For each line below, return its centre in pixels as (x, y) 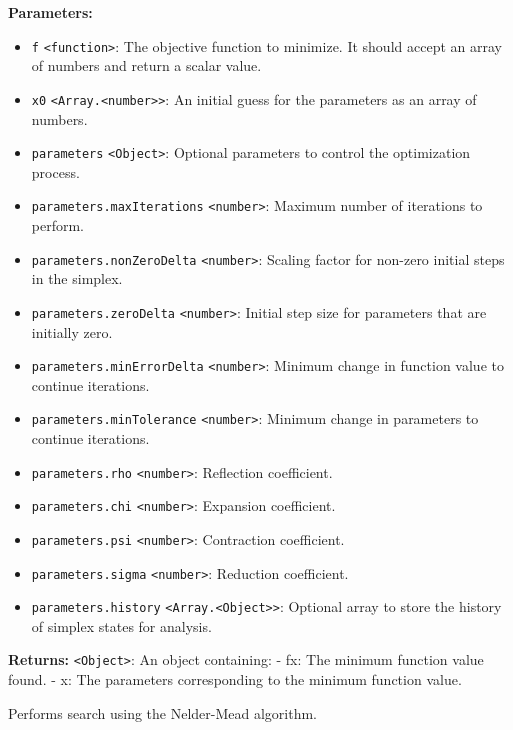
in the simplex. (77, 278)
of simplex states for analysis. (121, 625)
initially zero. (72, 331)
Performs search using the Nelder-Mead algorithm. (163, 712)
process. (55, 171)
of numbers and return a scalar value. (146, 65)
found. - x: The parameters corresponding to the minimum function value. (235, 679)
